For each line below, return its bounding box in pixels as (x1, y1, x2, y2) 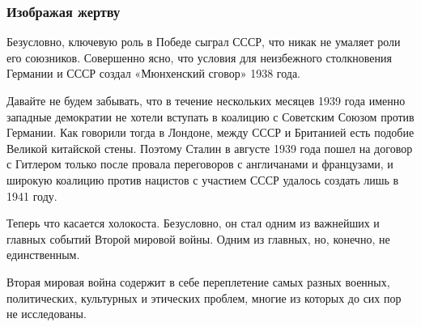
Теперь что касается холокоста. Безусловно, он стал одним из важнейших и (6, 214, 380, 231)
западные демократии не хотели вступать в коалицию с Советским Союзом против (6, 108, 415, 125)
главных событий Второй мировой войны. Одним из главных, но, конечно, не (6, 230, 390, 247)
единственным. (6, 246, 80, 263)
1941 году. (6, 187, 57, 204)
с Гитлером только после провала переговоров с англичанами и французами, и (6, 155, 393, 172)
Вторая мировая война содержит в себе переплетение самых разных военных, (6, 273, 390, 290)
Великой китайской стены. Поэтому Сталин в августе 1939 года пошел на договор (6, 139, 413, 156)
